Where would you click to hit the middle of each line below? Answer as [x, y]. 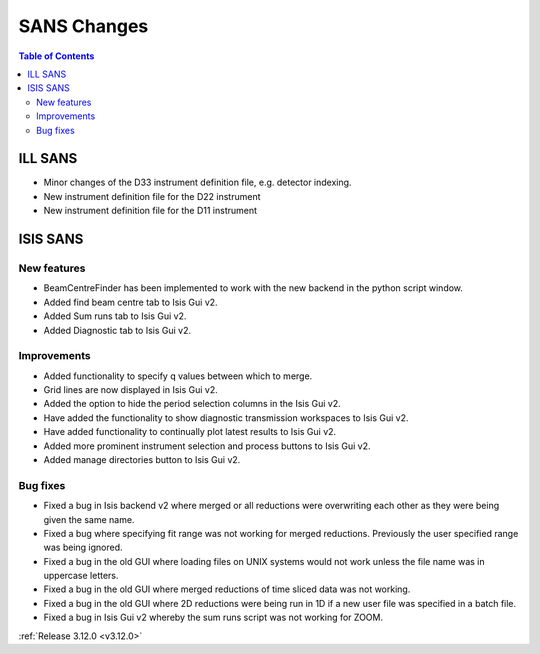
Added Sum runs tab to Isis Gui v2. [115, 316]
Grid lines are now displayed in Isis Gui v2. [131, 390]
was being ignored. [83, 547]
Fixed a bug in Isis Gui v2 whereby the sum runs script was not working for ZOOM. [213, 617]
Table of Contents [56, 56]
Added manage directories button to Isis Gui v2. [142, 459]
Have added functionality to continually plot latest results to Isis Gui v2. [190, 432]
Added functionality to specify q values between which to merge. [178, 376]
